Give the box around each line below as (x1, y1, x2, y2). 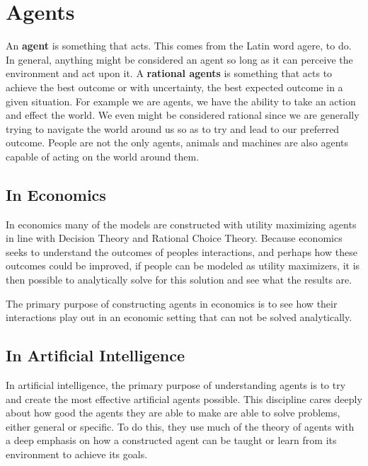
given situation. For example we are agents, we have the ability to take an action (6, 93, 356, 108)
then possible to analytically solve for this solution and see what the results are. (6, 272, 352, 287)
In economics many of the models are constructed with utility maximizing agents (6, 216, 357, 231)
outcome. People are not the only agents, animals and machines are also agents (6, 135, 348, 150)
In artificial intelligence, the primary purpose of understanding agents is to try (6, 378, 346, 392)
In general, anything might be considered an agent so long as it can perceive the (6, 52, 353, 66)
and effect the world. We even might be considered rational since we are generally (6, 107, 360, 122)
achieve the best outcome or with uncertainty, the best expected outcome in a (6, 79, 343, 94)
